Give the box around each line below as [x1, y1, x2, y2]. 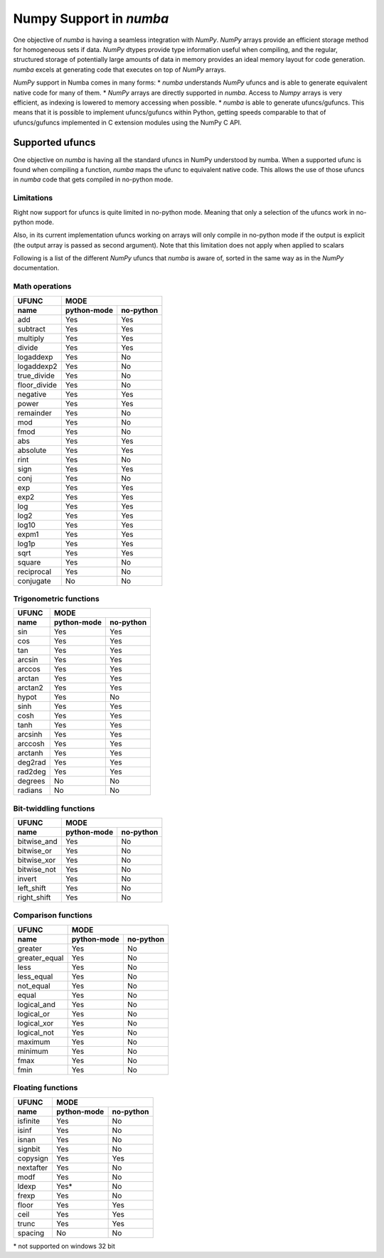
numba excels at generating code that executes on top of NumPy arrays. [13, 65, 227, 74]
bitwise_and [17, 836, 58, 846]
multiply [17, 333, 45, 343]
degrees [17, 776, 46, 786]
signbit [17, 1144, 41, 1153]
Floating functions [13, 1083, 78, 1093]
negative [17, 389, 47, 399]
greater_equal [17, 953, 64, 963]
